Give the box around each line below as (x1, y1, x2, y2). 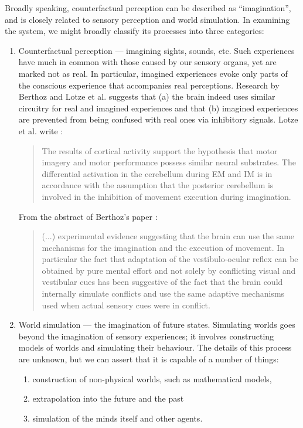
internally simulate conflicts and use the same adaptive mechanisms (42, 287, 285, 300)
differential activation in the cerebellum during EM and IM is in (42, 167, 273, 179)
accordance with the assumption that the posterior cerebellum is (42, 179, 274, 191)
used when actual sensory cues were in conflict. (42, 298, 210, 311)
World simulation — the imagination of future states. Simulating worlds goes (18, 318, 295, 331)
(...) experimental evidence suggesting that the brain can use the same (42, 230, 295, 242)
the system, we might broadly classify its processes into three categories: (5, 25, 264, 37)
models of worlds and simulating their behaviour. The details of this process (18, 341, 292, 354)
